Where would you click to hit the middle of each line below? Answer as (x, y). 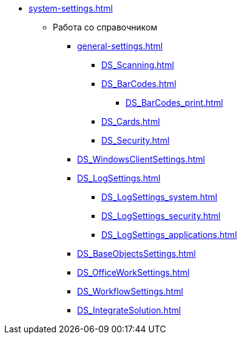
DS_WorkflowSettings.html (130, 291)
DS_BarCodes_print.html (174, 103)
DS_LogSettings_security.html (161, 216)
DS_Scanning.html (138, 65)
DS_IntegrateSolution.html (129, 310)
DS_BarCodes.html (139, 84)
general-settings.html (120, 46)
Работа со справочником (105, 27)
